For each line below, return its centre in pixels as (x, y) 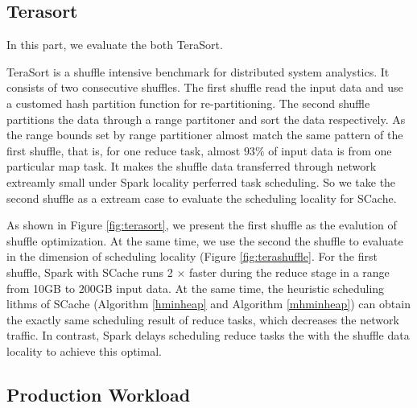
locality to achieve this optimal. (84, 350)
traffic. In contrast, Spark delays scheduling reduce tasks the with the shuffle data (208, 335)
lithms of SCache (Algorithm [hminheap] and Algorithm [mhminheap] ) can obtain (208, 304)
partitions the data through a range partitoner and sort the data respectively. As (206, 119)
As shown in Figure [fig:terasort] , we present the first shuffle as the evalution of (202, 225)
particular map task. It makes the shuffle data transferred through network (192, 166)
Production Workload (99, 394)
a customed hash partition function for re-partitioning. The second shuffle (188, 103)
